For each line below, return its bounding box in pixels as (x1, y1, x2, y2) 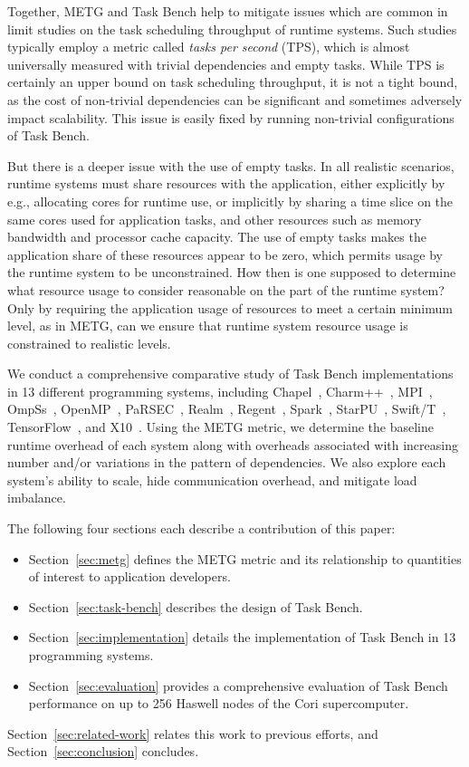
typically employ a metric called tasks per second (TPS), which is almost (7, 37, 410, 56)
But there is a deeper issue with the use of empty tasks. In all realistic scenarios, (7, 156, 455, 175)
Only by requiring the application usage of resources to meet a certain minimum (7, 298, 453, 317)
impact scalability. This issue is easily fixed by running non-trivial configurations (7, 108, 455, 127)
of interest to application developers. (28, 567, 231, 586)
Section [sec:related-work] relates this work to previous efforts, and (7, 724, 378, 743)
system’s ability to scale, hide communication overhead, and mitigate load (7, 470, 417, 489)
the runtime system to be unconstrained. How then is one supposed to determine (7, 263, 456, 282)
